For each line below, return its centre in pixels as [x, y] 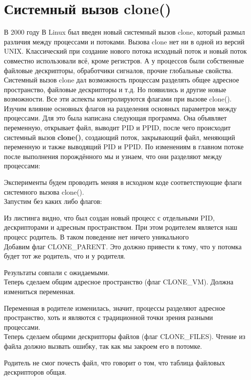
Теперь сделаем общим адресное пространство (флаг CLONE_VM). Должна [119, 282]
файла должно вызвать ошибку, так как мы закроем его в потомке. [103, 346]
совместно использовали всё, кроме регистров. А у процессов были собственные [124, 60]
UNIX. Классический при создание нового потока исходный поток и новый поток [125, 51]
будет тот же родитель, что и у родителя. [65, 256]
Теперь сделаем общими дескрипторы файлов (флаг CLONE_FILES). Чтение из [125, 336]
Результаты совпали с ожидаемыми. [57, 272]
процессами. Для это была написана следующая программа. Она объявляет [116, 118]
